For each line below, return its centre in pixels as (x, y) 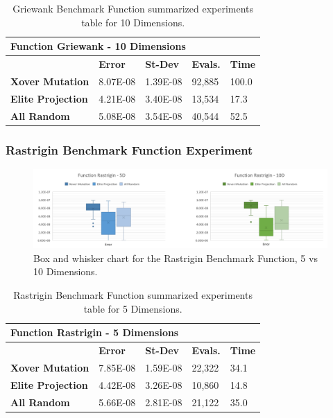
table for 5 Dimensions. (133, 308)
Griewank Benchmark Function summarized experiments (133, 8)
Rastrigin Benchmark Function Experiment (129, 149)
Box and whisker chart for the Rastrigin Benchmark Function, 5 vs (176, 258)
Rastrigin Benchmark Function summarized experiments (133, 294)
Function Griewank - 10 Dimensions (98, 46)
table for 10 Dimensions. (133, 22)
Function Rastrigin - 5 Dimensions (95, 332)
